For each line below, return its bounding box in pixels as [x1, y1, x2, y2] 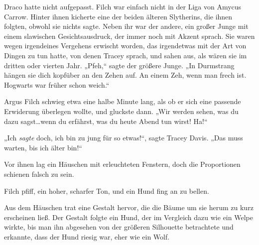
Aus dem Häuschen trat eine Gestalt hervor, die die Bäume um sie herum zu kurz [4, 202, 254, 213]
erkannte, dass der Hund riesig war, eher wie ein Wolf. [4, 231, 170, 242]
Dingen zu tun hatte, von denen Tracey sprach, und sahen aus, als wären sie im [4, 50, 247, 60]
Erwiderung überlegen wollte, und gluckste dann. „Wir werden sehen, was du [4, 106, 239, 116]
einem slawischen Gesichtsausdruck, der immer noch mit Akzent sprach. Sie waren [4, 30, 255, 41]
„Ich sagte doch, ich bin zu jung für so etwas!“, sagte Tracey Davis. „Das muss [4, 132, 243, 143]
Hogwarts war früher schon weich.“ [4, 79, 110, 90]
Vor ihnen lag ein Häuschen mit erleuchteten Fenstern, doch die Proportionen [4, 159, 241, 169]
